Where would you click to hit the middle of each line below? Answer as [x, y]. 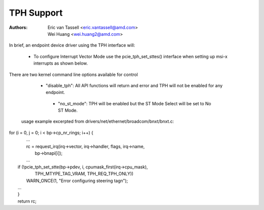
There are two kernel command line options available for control [73, 74]
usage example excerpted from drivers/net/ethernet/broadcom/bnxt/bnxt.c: [98, 121]
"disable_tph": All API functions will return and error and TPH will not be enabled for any [134, 85]
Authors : [18, 27]
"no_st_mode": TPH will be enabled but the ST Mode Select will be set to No [134, 103]
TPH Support [36, 13]
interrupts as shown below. [61, 63]
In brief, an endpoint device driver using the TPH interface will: [72, 45]
